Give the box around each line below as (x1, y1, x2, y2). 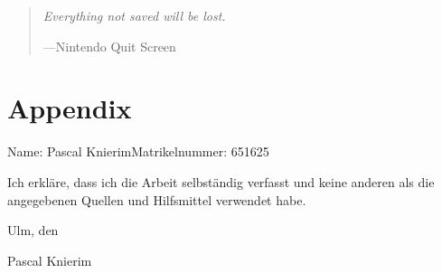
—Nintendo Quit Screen (42, 36, 176, 55)
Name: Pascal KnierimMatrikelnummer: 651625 (7, 142, 269, 161)
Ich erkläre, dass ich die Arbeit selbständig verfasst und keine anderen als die (7, 172, 435, 191)
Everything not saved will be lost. (42, 6, 226, 24)
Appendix (7, 89, 132, 127)
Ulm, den (7, 221, 59, 240)
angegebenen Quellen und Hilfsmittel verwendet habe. (7, 190, 306, 209)
